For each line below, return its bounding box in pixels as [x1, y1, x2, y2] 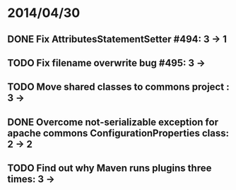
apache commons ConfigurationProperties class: [7, 127, 230, 139]
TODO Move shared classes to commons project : [7, 81, 230, 93]
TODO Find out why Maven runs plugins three [7, 162, 212, 174]
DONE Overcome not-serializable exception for [7, 116, 219, 128]
